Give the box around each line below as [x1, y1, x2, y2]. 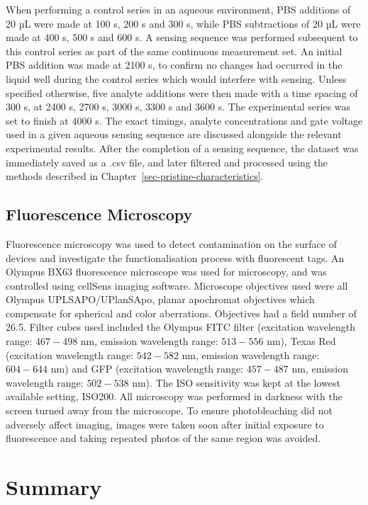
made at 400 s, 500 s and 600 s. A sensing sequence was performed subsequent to [6, 30, 358, 45]
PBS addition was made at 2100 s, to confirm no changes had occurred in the [6, 57, 342, 72]
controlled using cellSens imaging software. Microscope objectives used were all [6, 278, 348, 293]
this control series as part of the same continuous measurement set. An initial [6, 43, 342, 58]
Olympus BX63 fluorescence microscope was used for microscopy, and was [6, 264, 327, 279]
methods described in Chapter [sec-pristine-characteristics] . [6, 169, 264, 183]
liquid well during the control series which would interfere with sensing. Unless [6, 71, 347, 86]
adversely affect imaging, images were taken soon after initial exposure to [6, 416, 324, 431]
